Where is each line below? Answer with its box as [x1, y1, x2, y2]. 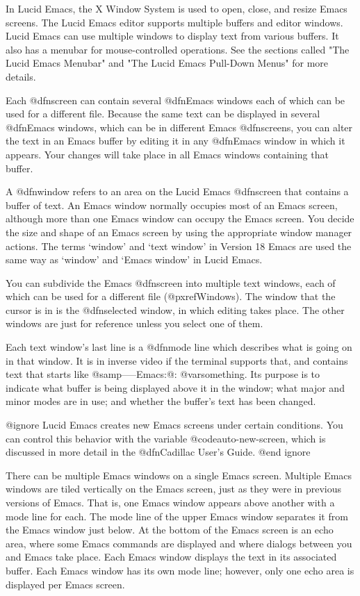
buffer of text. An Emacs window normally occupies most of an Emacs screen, [6, 197, 338, 212]
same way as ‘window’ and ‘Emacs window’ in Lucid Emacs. [6, 252, 263, 267]
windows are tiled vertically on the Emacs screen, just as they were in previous [6, 481, 342, 496]
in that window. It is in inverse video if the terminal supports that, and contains [6, 353, 348, 367]
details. [6, 69, 36, 83]
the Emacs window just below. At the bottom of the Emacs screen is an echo [6, 522, 334, 537]
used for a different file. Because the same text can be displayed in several [6, 106, 320, 121]
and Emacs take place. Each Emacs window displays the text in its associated [6, 549, 337, 564]
